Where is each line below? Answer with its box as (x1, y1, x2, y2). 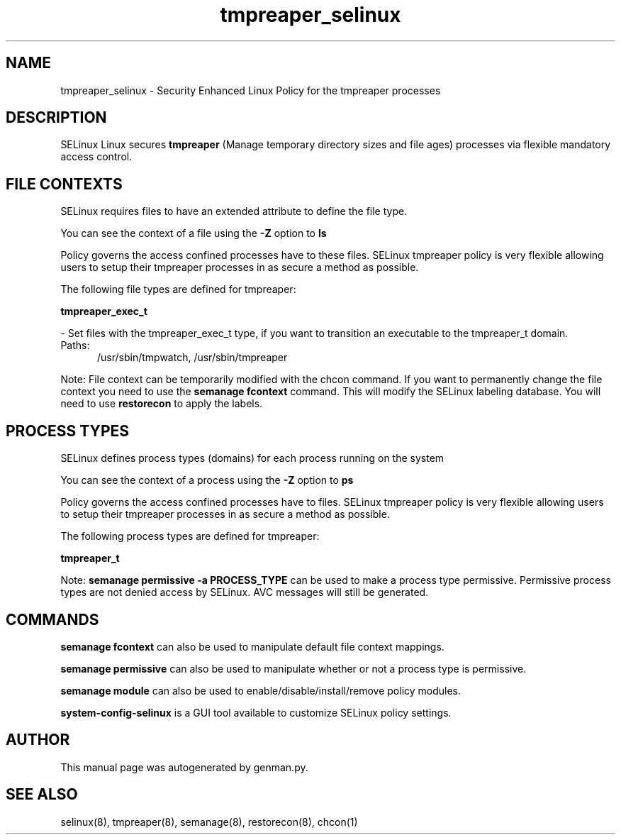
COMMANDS (6, 610, 99, 629)
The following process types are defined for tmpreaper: (60, 530, 320, 543)
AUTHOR (6, 731, 70, 749)
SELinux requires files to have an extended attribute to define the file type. (60, 205, 408, 218)
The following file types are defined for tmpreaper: (60, 283, 296, 296)
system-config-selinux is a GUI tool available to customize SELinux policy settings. (60, 706, 452, 719)
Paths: (60, 339, 90, 352)
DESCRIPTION (6, 109, 107, 127)
